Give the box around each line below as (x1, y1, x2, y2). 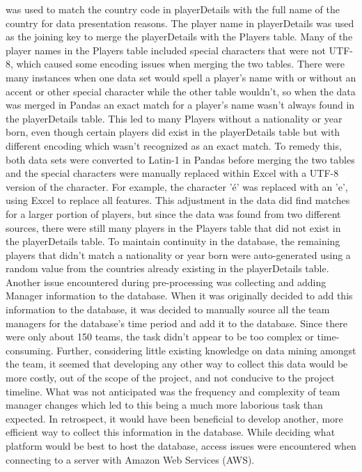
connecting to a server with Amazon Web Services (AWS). (6, 452, 255, 466)
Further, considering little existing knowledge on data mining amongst (56, 343, 356, 357)
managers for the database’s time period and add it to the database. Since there (6, 315, 347, 330)
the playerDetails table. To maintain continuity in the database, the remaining (6, 234, 340, 249)
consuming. (6, 343, 54, 357)
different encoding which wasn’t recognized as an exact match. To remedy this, (6, 138, 342, 152)
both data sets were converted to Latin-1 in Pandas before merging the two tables (6, 152, 355, 166)
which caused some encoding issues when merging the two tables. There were (16, 56, 345, 71)
